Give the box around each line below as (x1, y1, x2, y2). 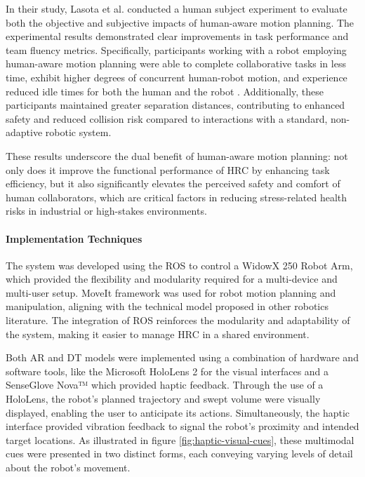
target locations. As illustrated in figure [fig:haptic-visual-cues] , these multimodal (6, 432, 354, 447)
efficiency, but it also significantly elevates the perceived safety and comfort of (6, 176, 340, 191)
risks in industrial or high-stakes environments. (6, 203, 207, 218)
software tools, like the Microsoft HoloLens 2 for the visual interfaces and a (6, 363, 329, 378)
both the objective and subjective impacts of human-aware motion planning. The (6, 15, 354, 29)
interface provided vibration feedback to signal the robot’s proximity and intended (6, 419, 359, 434)
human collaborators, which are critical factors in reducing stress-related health (6, 189, 347, 204)
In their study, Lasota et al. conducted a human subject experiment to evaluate (6, 1, 347, 15)
